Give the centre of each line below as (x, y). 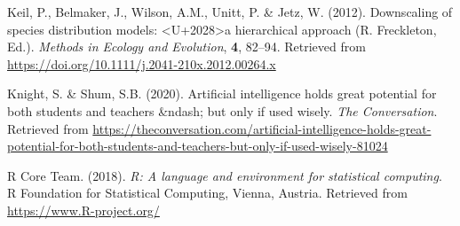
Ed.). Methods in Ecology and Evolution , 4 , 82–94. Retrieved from (186, 47)
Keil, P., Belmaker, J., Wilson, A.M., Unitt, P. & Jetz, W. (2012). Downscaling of (230, 12)
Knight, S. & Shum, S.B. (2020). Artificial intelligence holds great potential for (222, 94)
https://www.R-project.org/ (83, 210)
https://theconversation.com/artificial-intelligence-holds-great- (262, 128)
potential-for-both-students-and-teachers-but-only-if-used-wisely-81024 (198, 146)
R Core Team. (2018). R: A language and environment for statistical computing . (225, 175)
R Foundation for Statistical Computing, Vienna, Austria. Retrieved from (207, 193)
